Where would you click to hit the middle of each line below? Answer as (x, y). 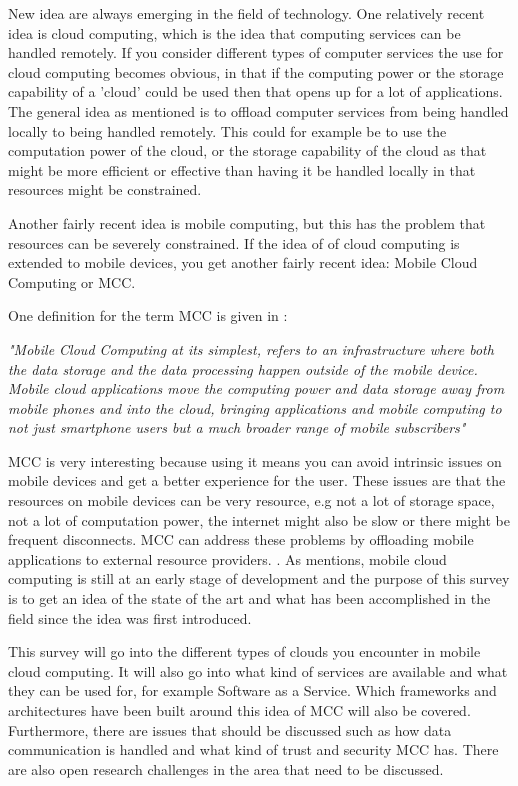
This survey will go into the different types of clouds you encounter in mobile (244, 651)
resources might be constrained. (105, 189)
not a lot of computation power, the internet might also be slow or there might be (259, 519)
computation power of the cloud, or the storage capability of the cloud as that (247, 150)
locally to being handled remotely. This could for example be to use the (227, 130)
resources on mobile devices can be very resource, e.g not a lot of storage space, (251, 500)
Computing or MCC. (72, 281)
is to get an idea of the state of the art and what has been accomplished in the (249, 598)
